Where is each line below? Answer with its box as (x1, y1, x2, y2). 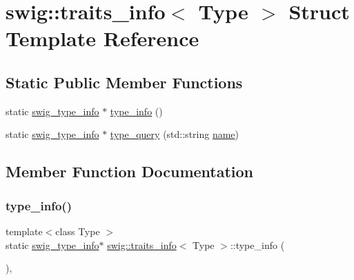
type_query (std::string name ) (110, 127, 239, 141)
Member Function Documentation (6, 161, 254, 182)
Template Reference (6, 24, 199, 52)
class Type (55, 223, 100, 238)
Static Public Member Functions (6, 71, 243, 92)
